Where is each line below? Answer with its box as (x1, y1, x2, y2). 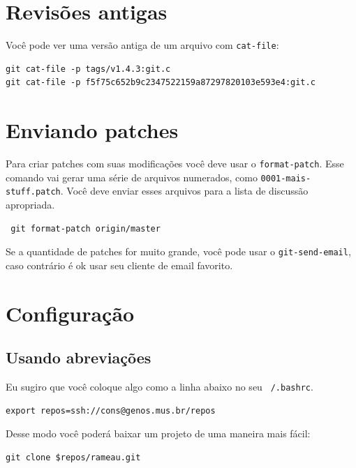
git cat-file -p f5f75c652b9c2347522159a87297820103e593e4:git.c (6, 77, 316, 88)
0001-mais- (260, 173, 311, 183)
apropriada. (6, 197, 55, 212)
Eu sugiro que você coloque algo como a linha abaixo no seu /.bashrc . (6, 379, 313, 394)
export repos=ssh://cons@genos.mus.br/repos (6, 405, 216, 416)
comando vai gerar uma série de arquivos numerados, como (6, 169, 258, 184)
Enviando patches (6, 116, 179, 144)
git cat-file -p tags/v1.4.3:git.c (6, 63, 171, 74)
